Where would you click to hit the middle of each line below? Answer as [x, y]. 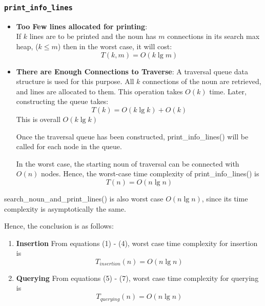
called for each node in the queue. [69, 146]
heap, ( [27, 46]
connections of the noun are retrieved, [202, 81]
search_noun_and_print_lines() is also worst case [84, 198]
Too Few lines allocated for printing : [82, 26]
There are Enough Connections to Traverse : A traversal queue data [132, 71]
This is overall [38, 119]
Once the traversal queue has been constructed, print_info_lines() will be [132, 136]
